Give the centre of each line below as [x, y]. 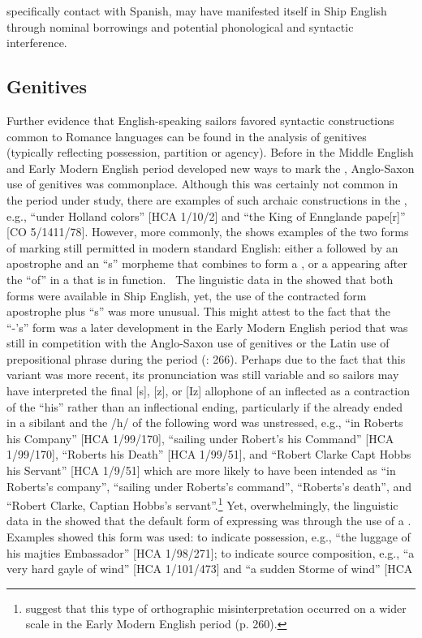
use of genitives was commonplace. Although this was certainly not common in [202, 184]
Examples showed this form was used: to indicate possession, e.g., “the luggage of [209, 537]
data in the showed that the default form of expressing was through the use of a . [209, 521]
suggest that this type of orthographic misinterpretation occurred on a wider [216, 608]
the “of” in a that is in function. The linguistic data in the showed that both [200, 279]
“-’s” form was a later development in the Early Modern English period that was [207, 327]
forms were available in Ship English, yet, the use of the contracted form [187, 295]
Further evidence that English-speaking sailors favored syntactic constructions [200, 120]
